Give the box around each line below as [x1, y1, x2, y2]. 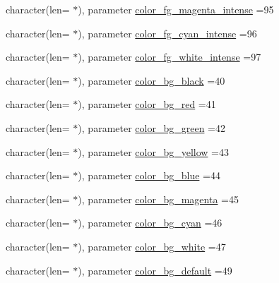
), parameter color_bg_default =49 [78, 263, 232, 277]
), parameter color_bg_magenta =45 [78, 191, 239, 206]
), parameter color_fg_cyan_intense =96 [78, 25, 257, 40]
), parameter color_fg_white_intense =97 [78, 49, 261, 64]
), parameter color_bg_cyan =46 [78, 215, 222, 230]
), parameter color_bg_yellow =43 [78, 144, 229, 159]
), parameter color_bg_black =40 [78, 73, 225, 88]
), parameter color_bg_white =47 [78, 239, 226, 253]
